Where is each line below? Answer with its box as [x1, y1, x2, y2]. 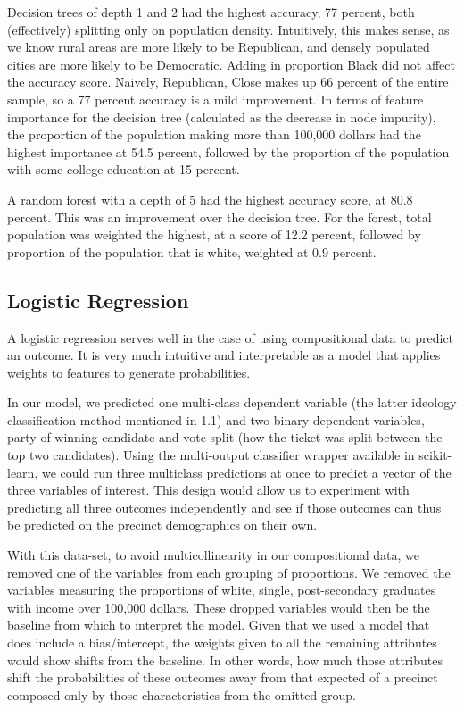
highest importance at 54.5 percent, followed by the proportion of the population [7, 142, 450, 161]
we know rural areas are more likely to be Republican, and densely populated [7, 38, 430, 56]
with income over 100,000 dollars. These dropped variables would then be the [7, 597, 430, 616]
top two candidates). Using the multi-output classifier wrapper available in [7, 446, 415, 464]
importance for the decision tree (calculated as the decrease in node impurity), [7, 107, 436, 126]
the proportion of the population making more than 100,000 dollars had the [7, 125, 421, 144]
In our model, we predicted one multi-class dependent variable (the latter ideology [7, 393, 457, 412]
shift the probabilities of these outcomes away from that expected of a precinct [7, 668, 438, 687]
